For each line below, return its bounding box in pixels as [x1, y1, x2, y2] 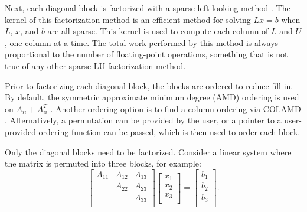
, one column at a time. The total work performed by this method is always [5, 36, 279, 48]
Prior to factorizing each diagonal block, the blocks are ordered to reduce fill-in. [5, 79, 293, 92]
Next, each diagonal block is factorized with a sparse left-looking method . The [5, 2, 290, 14]
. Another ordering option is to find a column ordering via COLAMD [50, 102, 301, 115]
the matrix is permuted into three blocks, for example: [5, 157, 201, 169]
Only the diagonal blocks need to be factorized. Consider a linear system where [5, 145, 292, 158]
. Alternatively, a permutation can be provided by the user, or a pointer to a [5, 114, 282, 126]
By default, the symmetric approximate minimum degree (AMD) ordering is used [5, 91, 299, 103]
